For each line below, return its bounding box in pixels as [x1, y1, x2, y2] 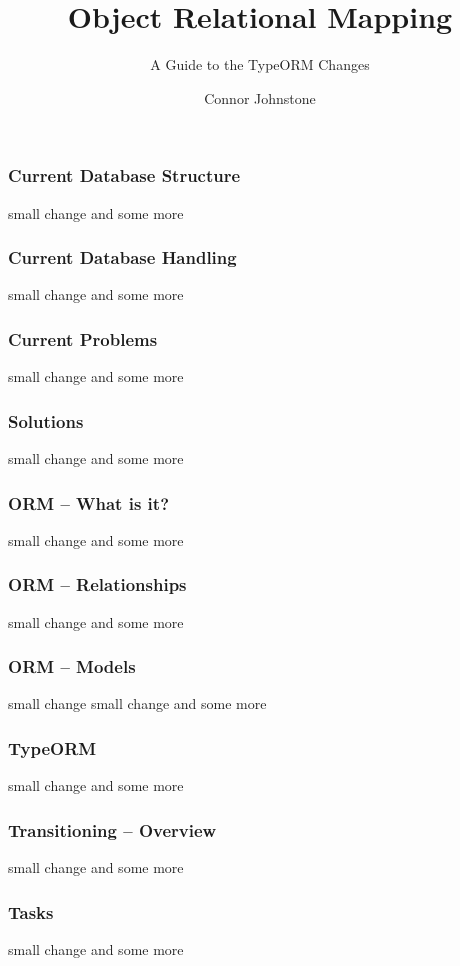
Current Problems [8, 326, 158, 351]
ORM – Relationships [8, 572, 187, 597]
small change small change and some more [8, 693, 267, 714]
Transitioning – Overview [8, 817, 217, 842]
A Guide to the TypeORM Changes [150, 54, 370, 75]
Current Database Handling [8, 245, 237, 270]
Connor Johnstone [204, 87, 316, 108]
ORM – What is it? [8, 490, 170, 515]
